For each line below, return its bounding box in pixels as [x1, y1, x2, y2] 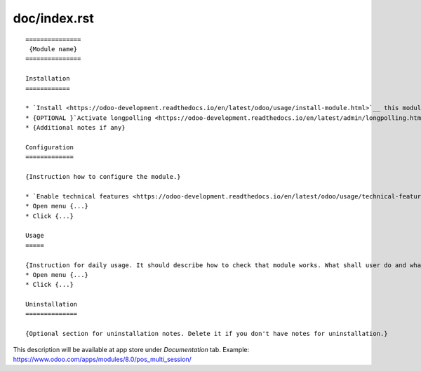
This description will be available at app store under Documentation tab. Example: [13, 345, 250, 353]
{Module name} [29, 45, 78, 53]
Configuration [25, 143, 74, 151]
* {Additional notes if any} [25, 123, 126, 132]
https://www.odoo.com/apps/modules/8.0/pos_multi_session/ [13, 355, 192, 364]
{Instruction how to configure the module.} [25, 173, 182, 181]
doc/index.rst [13, 11, 94, 26]
